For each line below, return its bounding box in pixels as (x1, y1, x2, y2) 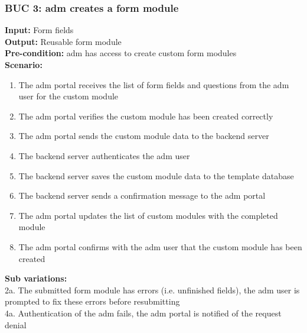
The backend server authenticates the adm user (18, 149, 190, 161)
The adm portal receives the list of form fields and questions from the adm (18, 78, 289, 90)
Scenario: (5, 59, 43, 70)
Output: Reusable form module (5, 35, 122, 47)
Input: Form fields (5, 24, 74, 36)
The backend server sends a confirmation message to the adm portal (18, 189, 266, 202)
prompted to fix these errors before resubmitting (5, 295, 180, 308)
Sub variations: (5, 272, 67, 284)
